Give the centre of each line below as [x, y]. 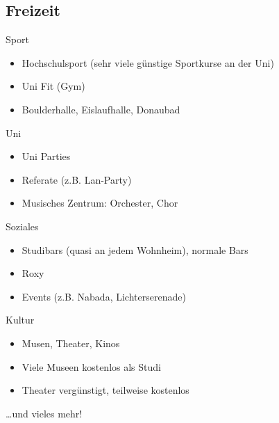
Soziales [22, 226]
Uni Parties [46, 156]
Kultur [20, 320]
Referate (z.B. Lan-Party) [77, 179]
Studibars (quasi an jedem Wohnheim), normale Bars [135, 249]
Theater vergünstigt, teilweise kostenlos [105, 390]
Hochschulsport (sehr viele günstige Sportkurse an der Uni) [148, 62]
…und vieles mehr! [44, 413]
